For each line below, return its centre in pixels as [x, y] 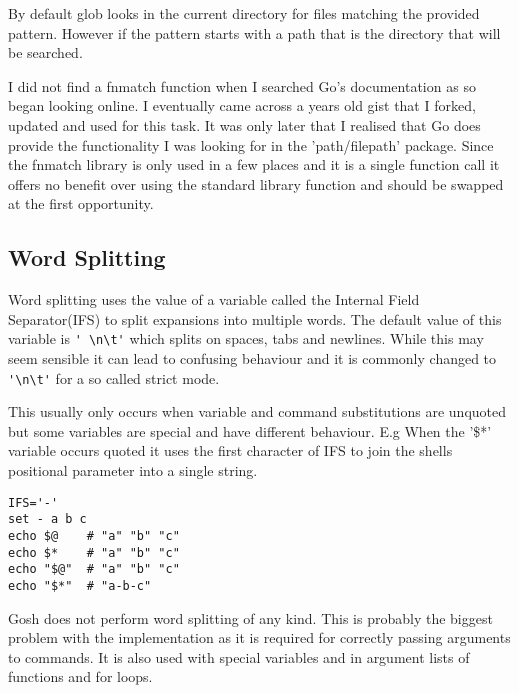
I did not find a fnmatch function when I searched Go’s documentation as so [242, 85]
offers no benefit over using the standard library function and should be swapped [256, 183]
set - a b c [47, 519]
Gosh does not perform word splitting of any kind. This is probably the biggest [250, 617]
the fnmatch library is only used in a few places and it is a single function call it [254, 164]
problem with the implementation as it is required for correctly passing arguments [259, 637]
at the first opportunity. [81, 203]
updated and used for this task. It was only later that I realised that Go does [244, 124]
